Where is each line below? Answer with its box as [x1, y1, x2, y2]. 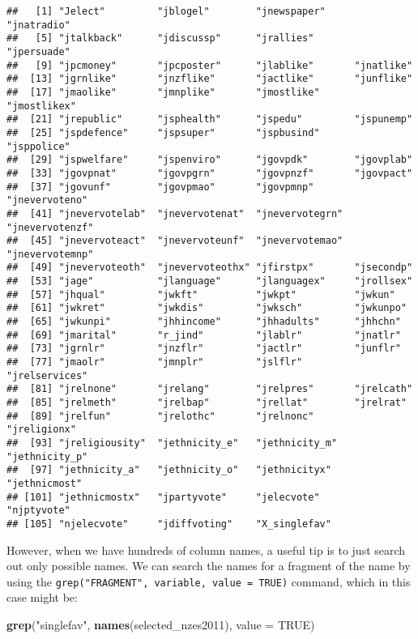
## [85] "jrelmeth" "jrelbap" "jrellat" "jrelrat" [6, 397, 407, 409]
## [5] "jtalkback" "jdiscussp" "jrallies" [6, 32, 314, 45]
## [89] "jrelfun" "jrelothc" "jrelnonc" [6, 410, 314, 422]
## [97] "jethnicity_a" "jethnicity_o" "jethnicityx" [6, 464, 331, 476]
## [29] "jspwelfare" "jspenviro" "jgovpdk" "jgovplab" [6, 154, 413, 166]
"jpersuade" [6, 45, 70, 58]
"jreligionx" [6, 424, 76, 436]
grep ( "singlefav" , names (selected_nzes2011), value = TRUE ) [6, 616, 315, 633]
